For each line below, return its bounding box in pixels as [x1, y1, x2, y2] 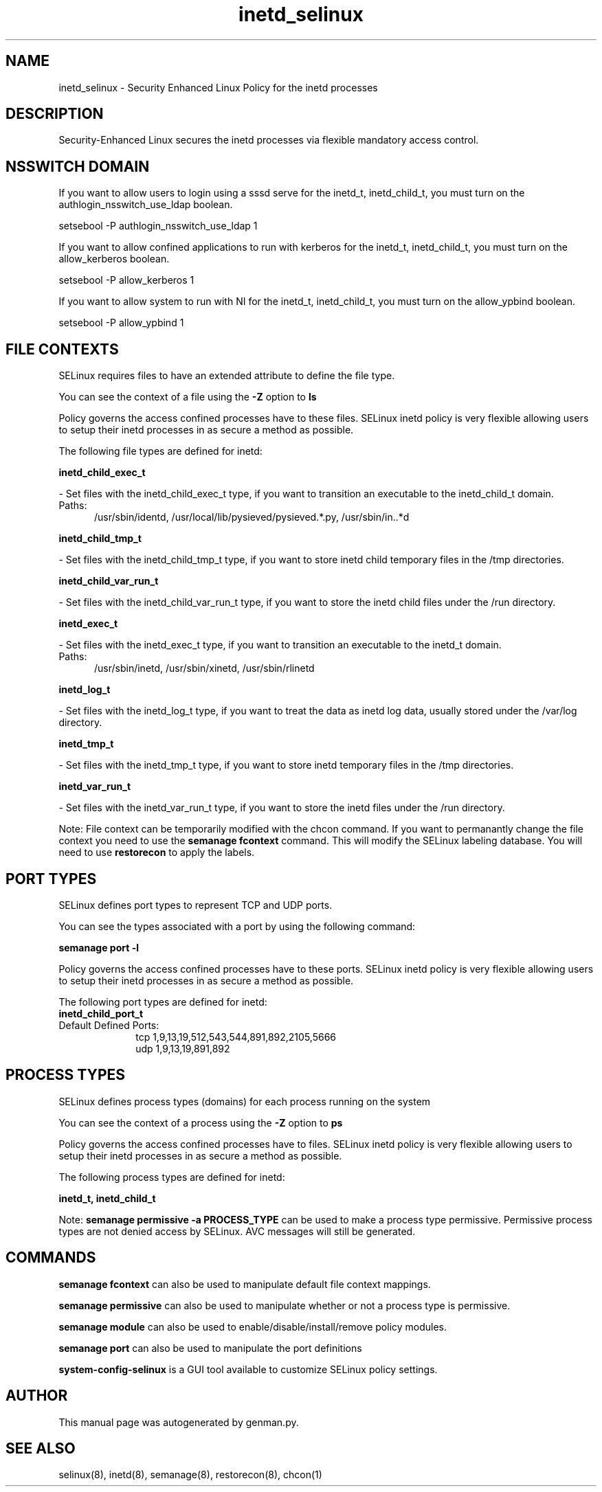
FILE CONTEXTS [5, 340, 119, 358]
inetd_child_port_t [58, 1007, 144, 1019]
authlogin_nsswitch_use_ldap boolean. [58, 199, 233, 211]
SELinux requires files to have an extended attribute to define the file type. [58, 370, 395, 382]
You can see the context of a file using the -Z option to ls [58, 391, 317, 403]
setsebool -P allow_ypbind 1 [58, 317, 184, 329]
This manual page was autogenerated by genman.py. [58, 1416, 299, 1428]
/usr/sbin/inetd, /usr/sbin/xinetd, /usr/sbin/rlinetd [94, 662, 315, 675]
